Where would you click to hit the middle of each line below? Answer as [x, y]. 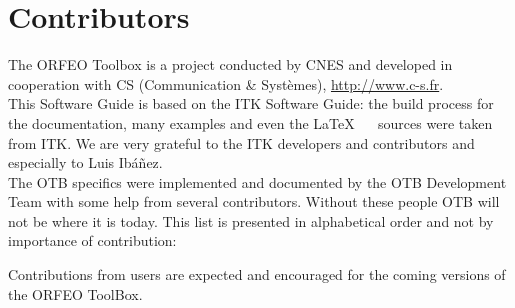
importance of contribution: [92, 240]
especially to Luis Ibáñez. [85, 162]
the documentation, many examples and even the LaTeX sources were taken [250, 122]
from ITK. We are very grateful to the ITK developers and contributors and [241, 142]
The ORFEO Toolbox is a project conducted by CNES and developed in [230, 64]
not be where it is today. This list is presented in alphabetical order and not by [251, 220]
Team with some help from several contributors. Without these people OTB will [254, 201]
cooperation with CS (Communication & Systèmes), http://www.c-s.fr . [226, 83]
